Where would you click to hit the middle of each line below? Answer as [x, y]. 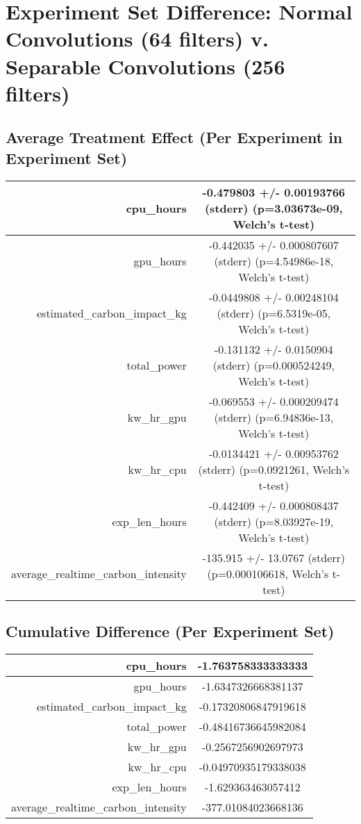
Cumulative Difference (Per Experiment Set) [170, 631]
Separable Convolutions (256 [145, 66]
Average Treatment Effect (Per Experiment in [174, 137]
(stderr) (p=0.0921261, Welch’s [274, 469]
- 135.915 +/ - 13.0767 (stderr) [274, 557]
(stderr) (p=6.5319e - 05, [274, 313]
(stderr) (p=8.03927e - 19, [274, 521]
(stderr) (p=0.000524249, [274, 365]
